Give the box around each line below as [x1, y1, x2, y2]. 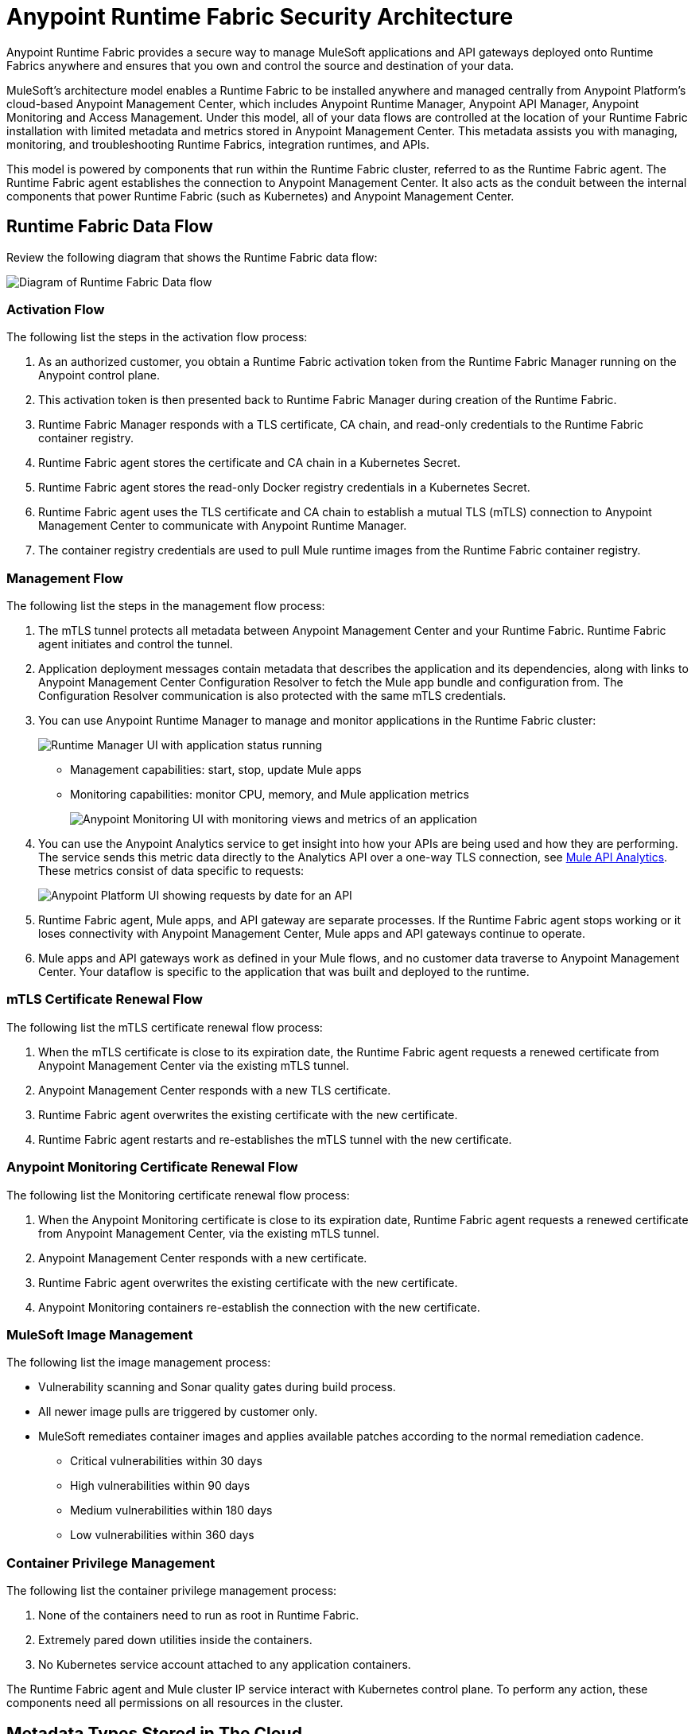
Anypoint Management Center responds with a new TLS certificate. [38, 1083, 391, 1097]
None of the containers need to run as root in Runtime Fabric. [38, 1608, 359, 1623]
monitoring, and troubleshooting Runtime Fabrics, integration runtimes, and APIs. [6, 137, 430, 151]
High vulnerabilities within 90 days [70, 1479, 250, 1493]
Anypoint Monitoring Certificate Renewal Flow [6, 1159, 298, 1176]
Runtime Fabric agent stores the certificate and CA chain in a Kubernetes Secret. [38, 456, 460, 470]
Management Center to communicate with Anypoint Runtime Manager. [38, 519, 407, 533]
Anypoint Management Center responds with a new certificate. [38, 1250, 367, 1265]
